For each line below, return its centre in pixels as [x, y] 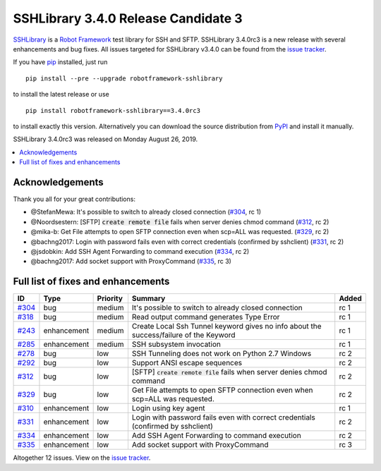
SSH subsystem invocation [176, 344]
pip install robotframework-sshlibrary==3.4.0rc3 [113, 110]
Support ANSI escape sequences [187, 363]
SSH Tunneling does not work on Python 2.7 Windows [222, 354]
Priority [110, 298]
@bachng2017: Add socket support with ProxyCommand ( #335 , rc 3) [131, 262]
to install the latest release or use [61, 94]
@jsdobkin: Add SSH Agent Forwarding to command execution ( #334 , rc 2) [140, 251]
